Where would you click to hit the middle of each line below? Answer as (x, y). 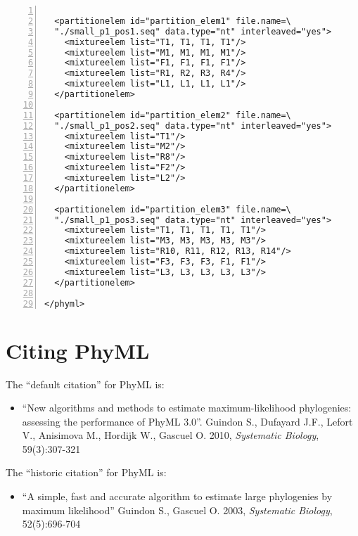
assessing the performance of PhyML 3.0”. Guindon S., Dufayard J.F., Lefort (187, 421)
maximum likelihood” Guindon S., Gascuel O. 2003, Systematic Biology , (177, 510)
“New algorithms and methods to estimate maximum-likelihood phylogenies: (187, 408)
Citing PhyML (78, 350)
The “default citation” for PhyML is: (85, 384)
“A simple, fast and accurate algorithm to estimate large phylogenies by (177, 496)
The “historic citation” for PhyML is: (86, 472)
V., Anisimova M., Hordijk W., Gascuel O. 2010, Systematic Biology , (171, 435)
